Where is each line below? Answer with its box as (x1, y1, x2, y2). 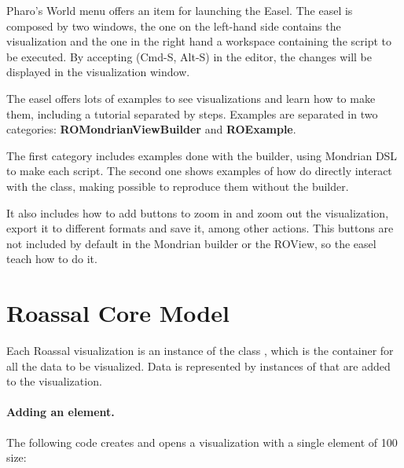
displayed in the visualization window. (6, 64, 190, 80)
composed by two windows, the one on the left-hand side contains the (6, 17, 341, 34)
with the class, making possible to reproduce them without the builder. (6, 177, 349, 194)
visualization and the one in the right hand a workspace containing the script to (6, 33, 391, 49)
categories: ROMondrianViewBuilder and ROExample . (6, 121, 296, 137)
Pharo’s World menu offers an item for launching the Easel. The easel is (6, 2, 353, 18)
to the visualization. (6, 373, 102, 389)
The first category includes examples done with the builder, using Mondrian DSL (6, 147, 398, 163)
